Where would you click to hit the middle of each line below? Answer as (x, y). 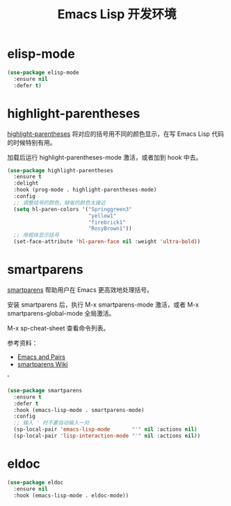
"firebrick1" (107, 222)
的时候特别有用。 (32, 142)
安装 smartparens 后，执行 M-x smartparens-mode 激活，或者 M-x (103, 305)
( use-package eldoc (35, 482)
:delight (26, 183)
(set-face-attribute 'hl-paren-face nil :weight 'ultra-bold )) (107, 242)
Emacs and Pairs (41, 357)
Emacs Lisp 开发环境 (117, 14)
